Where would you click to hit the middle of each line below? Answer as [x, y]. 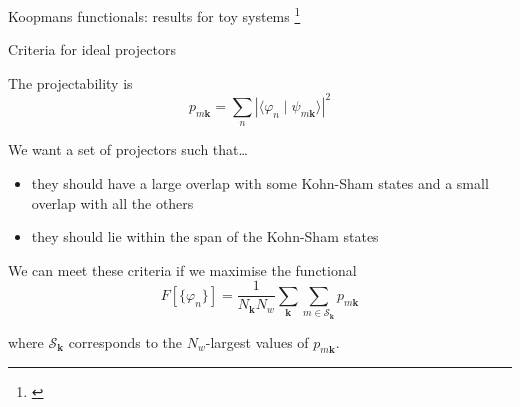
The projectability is [70, 82]
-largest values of [257, 341]
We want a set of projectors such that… [128, 149]
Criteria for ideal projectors [92, 49]
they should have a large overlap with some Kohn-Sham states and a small [260, 182]
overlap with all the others [112, 202]
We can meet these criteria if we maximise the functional [182, 269]
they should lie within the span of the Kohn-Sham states [205, 236]
